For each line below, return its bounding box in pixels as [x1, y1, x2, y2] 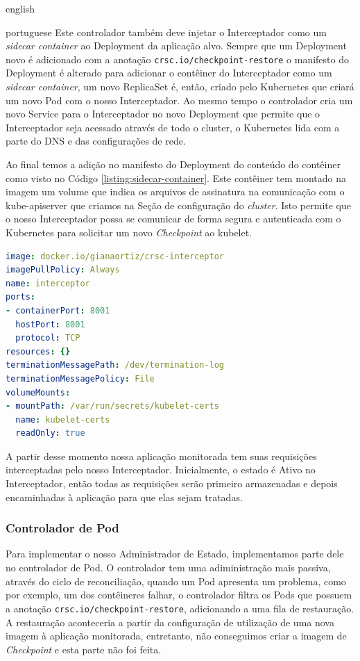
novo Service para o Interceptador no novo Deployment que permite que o [6, 106, 320, 121]
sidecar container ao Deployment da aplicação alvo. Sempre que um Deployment [6, 38, 347, 53]
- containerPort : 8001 [6, 305, 110, 316]
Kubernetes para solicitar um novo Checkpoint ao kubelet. [6, 225, 252, 239]
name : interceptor [6, 278, 90, 288]
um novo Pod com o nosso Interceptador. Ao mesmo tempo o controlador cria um [6, 92, 353, 107]
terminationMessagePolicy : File [6, 373, 155, 384]
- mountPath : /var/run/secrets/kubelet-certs [6, 401, 219, 411]
